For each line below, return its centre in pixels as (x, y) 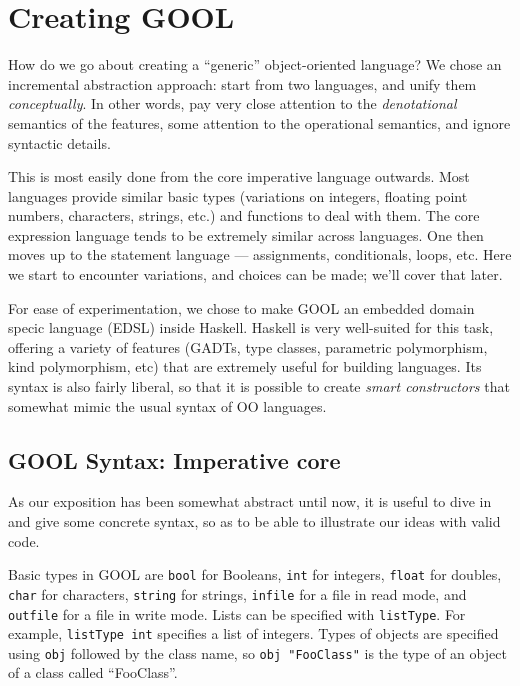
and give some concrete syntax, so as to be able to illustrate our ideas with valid (254, 521)
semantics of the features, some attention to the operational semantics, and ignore (259, 122)
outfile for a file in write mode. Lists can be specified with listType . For (237, 613)
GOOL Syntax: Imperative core (174, 459)
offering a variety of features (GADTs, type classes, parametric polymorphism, (248, 346)
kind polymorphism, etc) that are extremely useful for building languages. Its (245, 366)
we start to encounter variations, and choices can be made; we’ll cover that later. (255, 274)
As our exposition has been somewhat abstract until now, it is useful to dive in (250, 501)
